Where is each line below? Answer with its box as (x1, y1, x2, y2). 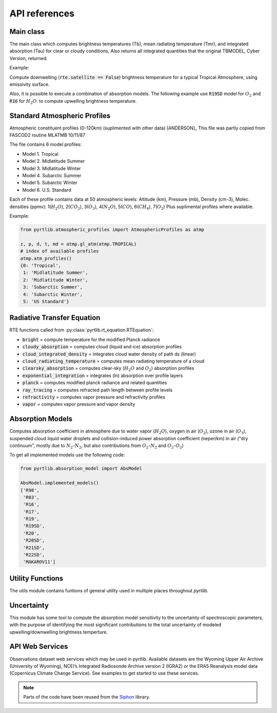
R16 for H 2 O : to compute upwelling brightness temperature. (9, 98, 137, 105)
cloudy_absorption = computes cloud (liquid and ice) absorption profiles (22, 344, 182, 350)
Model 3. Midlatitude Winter (22, 165, 82, 172)
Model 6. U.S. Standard (22, 186, 72, 193)
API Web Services (9, 642, 68, 651)
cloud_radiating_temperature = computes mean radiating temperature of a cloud (22, 358, 205, 364)
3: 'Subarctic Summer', (23, 284, 83, 290)
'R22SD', (23, 552, 45, 558)
